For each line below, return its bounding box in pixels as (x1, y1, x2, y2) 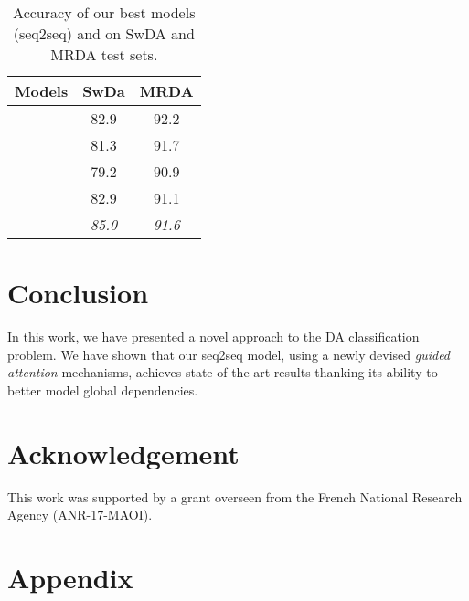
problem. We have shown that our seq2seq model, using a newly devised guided (7, 344, 451, 364)
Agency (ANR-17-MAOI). (7, 505, 153, 524)
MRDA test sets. (50, 44, 158, 65)
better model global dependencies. (7, 380, 198, 399)
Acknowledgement (7, 434, 240, 471)
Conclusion (7, 274, 149, 311)
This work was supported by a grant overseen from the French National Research (7, 487, 463, 506)
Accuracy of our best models (13, 2, 196, 23)
